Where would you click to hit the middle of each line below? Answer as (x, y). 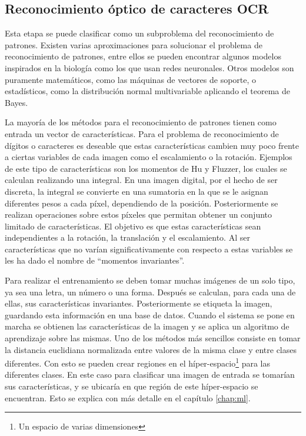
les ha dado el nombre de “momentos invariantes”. (95, 260)
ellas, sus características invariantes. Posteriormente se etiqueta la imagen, (139, 303)
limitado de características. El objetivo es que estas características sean (133, 226)
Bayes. (16, 102)
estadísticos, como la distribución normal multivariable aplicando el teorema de (148, 91)
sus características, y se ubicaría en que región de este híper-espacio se (132, 386)
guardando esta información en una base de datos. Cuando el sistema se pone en (150, 314)
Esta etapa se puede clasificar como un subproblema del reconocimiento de (139, 33)
